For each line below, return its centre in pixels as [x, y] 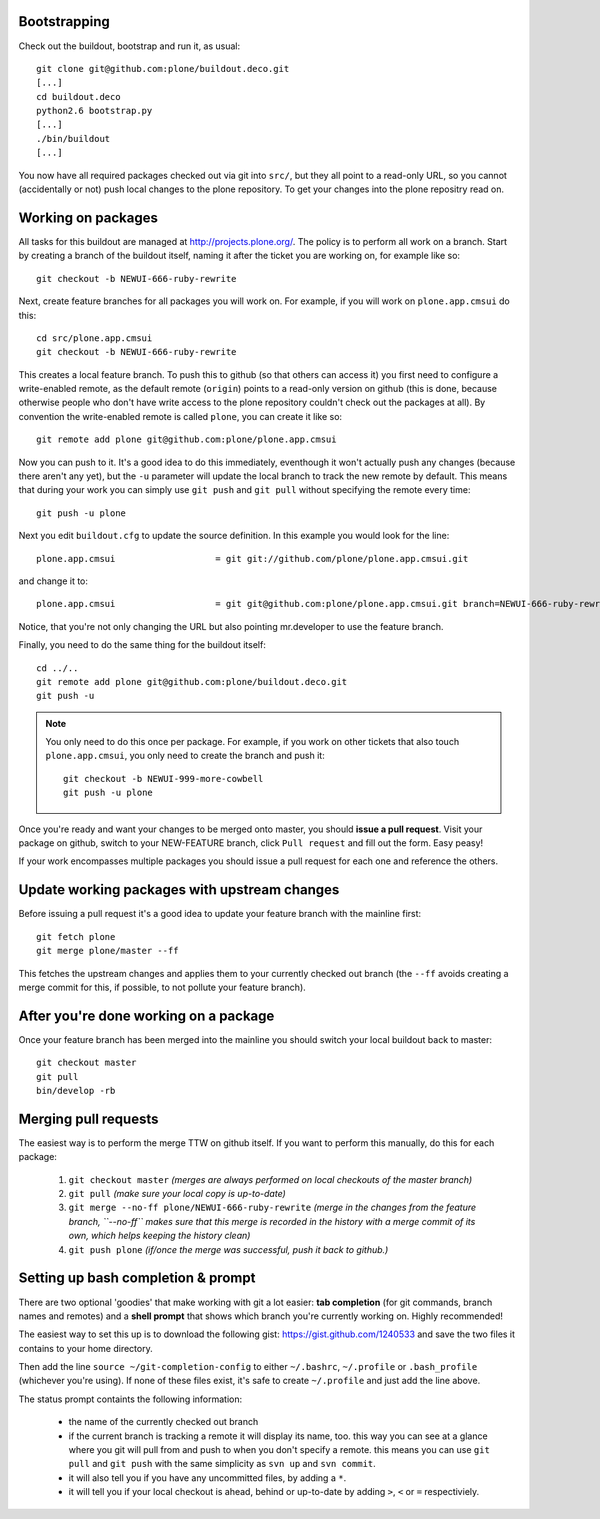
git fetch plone [76, 936]
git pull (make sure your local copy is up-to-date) [177, 1194]
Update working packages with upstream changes [179, 890]
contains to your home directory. [86, 1348]
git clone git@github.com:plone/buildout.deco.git [163, 68]
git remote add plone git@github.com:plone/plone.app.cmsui [186, 439]
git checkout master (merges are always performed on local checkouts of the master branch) [270, 1179]
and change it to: [53, 581]
